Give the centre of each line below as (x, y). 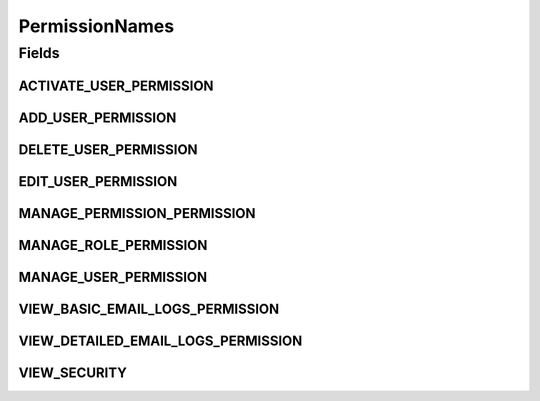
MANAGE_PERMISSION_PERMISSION (137, 213)
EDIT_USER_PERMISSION (98, 181)
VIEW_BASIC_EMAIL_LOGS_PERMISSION (149, 308)
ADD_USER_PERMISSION (97, 117)
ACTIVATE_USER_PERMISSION (116, 85)
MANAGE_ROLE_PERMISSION (113, 245)
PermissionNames (96, 26)
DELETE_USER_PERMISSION (108, 149)
